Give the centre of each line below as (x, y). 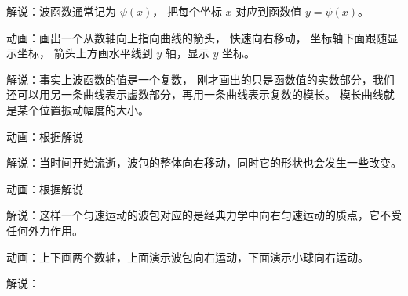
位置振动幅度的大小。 (94, 109)
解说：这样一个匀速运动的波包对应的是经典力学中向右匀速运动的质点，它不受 (204, 215)
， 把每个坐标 (187, 11)
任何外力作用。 (45, 230)
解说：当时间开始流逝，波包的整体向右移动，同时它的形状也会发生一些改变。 (204, 162)
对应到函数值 (269, 11)
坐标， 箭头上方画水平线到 (85, 53)
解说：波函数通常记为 (61, 11)
